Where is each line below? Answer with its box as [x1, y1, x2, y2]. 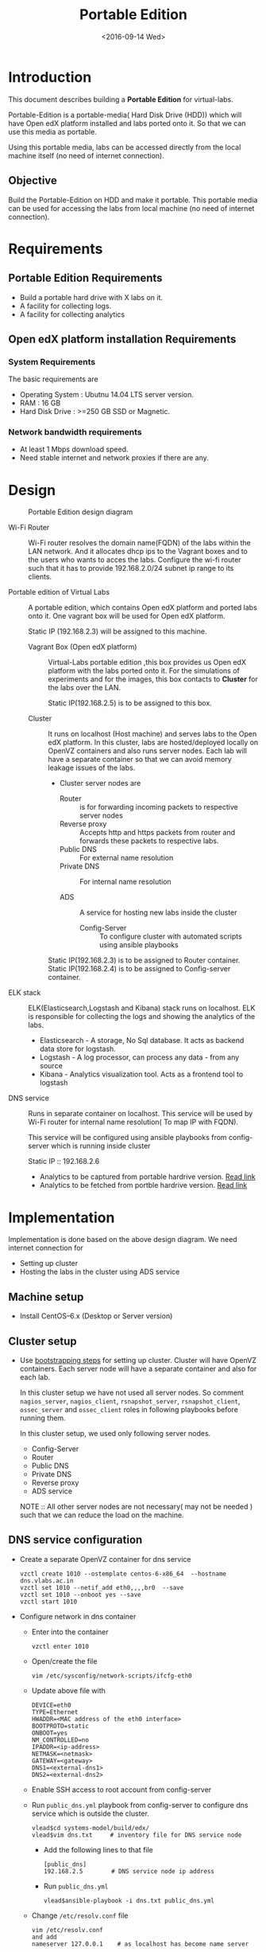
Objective [8, 174, 58, 188]
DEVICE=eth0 [31, 1701, 71, 1709]
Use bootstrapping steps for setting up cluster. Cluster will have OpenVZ [19, 1355, 256, 1364]
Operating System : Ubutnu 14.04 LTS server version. [19, 390, 195, 400]
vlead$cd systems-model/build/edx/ [31, 1824, 149, 1832]
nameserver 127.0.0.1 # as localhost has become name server [31, 1940, 249, 1948]
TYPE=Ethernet [31, 1708, 79, 1716]
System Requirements [8, 356, 96, 367]
